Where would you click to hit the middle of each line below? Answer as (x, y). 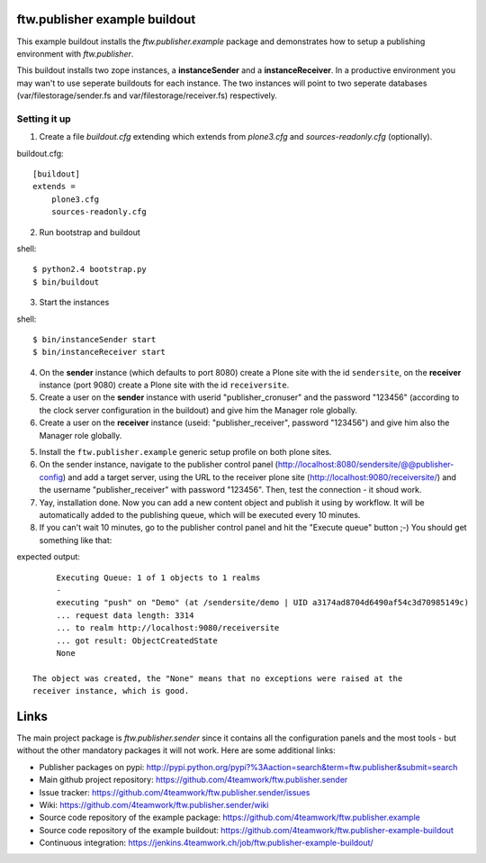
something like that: (76, 540)
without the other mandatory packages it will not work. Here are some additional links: (176, 750)
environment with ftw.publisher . (75, 53)
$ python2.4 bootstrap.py (90, 269)
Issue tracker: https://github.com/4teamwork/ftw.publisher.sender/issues (175, 792)
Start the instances (74, 303)
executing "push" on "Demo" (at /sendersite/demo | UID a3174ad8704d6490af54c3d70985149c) (263, 603)
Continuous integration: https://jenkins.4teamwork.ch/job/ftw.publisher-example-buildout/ (206, 843)
